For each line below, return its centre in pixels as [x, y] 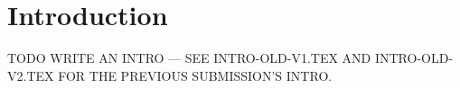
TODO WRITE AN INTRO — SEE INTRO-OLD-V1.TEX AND [189, 58]
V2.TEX [31, 75]
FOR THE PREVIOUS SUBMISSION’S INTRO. [195, 75]
